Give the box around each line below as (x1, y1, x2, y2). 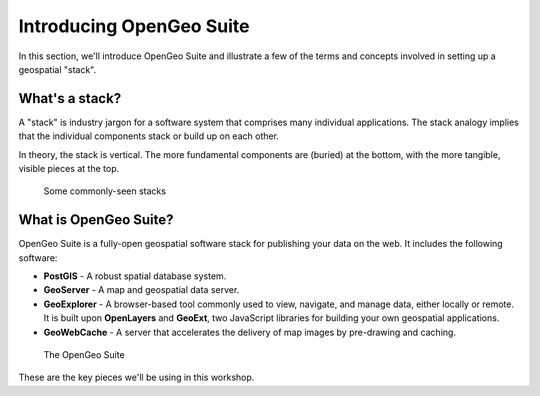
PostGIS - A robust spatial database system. (43, 270, 227, 282)
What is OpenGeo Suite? (18, 211, 174, 229)
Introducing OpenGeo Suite (18, 15, 250, 37)
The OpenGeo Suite (43, 349, 125, 361)
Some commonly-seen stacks (43, 185, 167, 197)
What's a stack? (18, 90, 122, 107)
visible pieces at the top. (18, 163, 120, 175)
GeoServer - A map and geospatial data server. (43, 284, 240, 296)
